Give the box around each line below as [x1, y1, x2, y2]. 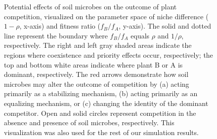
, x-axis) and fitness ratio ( [19, 21, 100, 31]
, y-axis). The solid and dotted [119, 21, 211, 31]
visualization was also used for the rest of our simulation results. [4, 127, 199, 137]
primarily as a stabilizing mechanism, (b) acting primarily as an [4, 88, 198, 99]
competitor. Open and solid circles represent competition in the [4, 107, 196, 118]
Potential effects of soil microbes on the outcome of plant [4, 1, 177, 11]
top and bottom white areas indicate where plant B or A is [4, 59, 183, 69]
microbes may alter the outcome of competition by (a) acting [4, 78, 189, 89]
